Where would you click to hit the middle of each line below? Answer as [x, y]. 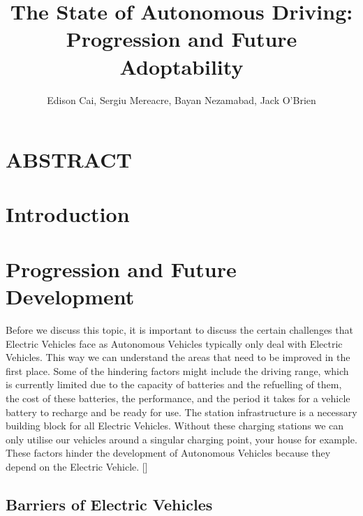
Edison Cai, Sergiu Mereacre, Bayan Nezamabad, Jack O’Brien [181, 99]
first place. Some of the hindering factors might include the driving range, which [177, 370]
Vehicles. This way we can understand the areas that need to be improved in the [178, 357]
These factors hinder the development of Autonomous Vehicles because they [168, 453]
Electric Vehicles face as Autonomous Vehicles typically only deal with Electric [174, 343]
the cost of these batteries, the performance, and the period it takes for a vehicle [178, 398]
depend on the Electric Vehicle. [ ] [77, 466]
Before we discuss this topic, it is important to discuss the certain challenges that [179, 329]
